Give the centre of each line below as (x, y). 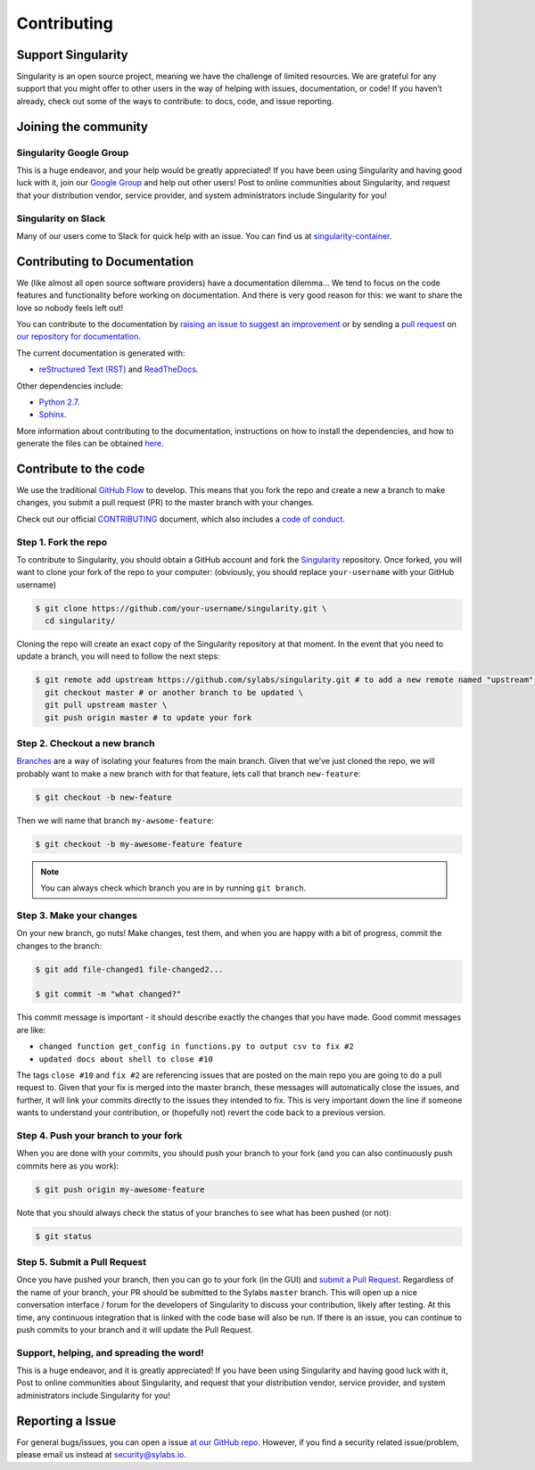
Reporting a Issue (66, 1421)
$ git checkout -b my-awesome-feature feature (139, 844)
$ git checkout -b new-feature (104, 797)
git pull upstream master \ (106, 705)
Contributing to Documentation (105, 262)
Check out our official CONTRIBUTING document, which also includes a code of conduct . (181, 519)
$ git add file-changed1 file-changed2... (129, 969)
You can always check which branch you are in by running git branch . (173, 888)
